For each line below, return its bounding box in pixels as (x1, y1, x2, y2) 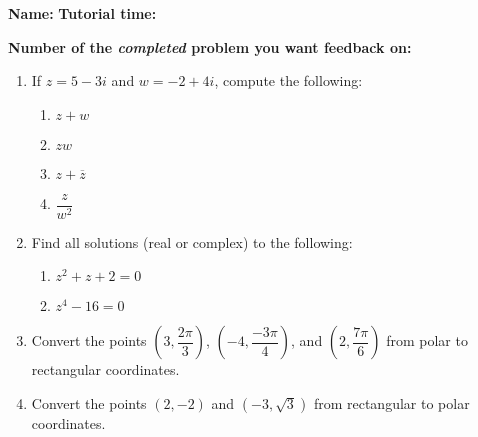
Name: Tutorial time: (8, 3, 157, 23)
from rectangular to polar (313, 393, 470, 414)
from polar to (386, 330, 468, 351)
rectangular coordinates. (31, 359, 180, 380)
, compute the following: (214, 70, 363, 91)
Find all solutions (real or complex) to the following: (31, 231, 353, 252)
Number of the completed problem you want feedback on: (8, 36, 412, 57)
